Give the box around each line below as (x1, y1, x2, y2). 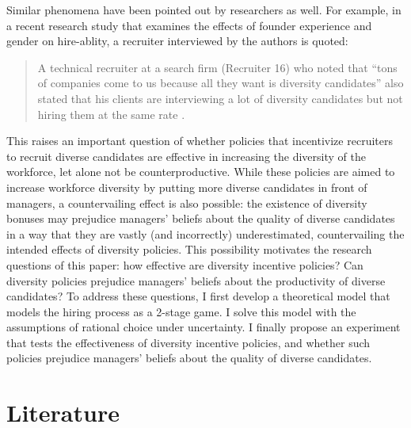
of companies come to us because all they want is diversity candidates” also (37, 75, 404, 91)
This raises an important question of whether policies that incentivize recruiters (6, 132, 393, 149)
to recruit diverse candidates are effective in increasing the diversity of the (6, 147, 366, 164)
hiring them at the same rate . (37, 105, 185, 122)
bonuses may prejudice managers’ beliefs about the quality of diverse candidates (6, 210, 395, 227)
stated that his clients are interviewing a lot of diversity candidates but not (37, 90, 403, 106)
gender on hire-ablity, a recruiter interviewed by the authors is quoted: (6, 32, 348, 49)
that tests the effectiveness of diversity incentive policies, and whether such (6, 334, 371, 350)
